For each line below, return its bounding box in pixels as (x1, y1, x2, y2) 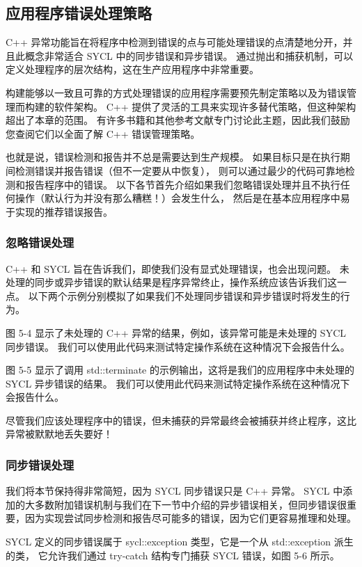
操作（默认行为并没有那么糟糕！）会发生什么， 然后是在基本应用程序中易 (15, 191, 350, 205)
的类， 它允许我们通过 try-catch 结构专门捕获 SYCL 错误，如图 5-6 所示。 (6, 548, 340, 562)
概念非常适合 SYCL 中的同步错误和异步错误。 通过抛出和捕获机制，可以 (24, 48, 354, 63)
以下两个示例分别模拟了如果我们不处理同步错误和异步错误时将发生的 (28, 288, 340, 303)
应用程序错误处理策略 (6, 2, 152, 24)
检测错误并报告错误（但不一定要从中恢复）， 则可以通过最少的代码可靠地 (15, 163, 345, 177)
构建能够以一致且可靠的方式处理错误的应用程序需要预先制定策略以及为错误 (6, 85, 347, 99)
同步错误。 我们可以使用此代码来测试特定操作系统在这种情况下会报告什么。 (6, 339, 350, 353)
